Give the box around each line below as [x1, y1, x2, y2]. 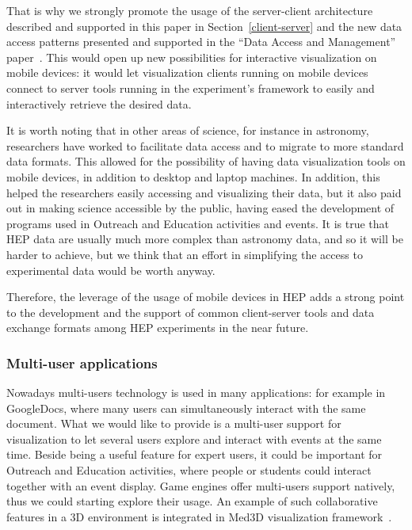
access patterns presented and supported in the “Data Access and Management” [6, 33, 396, 50]
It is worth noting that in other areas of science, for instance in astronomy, [6, 122, 369, 139]
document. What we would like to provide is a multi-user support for [6, 415, 341, 432]
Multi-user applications [6, 353, 158, 372]
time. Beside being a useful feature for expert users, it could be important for [6, 446, 383, 463]
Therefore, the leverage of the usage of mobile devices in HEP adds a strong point [6, 288, 405, 305]
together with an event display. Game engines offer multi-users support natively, [6, 477, 395, 494]
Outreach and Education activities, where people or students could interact [6, 462, 372, 479]
